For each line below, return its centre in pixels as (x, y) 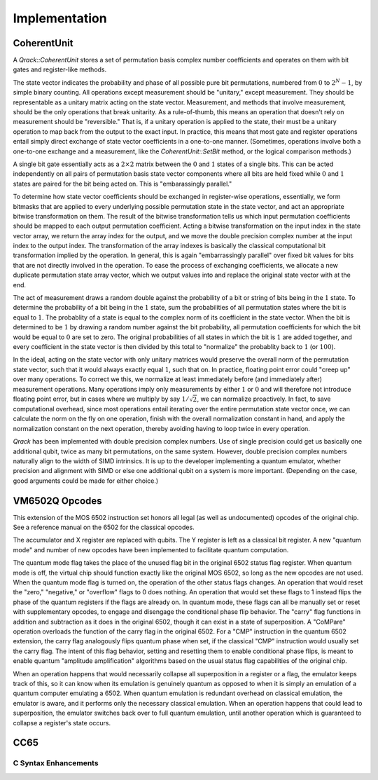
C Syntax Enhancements (56, 763)
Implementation (60, 18)
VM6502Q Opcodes (57, 501)
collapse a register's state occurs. (62, 723)
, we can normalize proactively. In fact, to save (264, 399)
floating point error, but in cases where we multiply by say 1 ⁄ (100, 399)
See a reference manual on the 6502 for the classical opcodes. (104, 527)
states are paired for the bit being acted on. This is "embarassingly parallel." (122, 184)
